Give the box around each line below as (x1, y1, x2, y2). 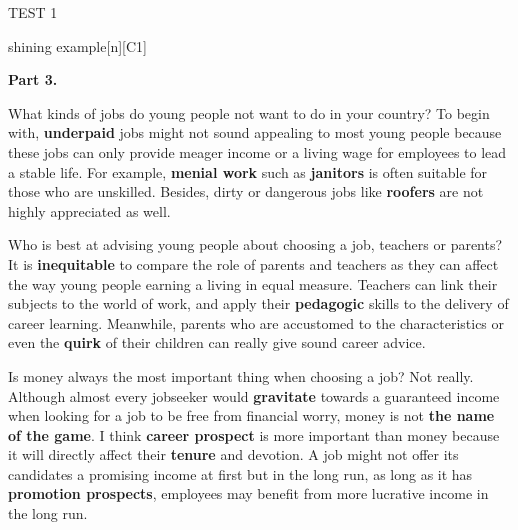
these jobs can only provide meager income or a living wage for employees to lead (8, 141, 507, 162)
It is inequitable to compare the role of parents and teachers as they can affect (8, 253, 499, 274)
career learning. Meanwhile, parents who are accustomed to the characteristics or (8, 312, 505, 333)
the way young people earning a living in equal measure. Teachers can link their (8, 273, 498, 294)
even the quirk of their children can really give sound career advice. (8, 332, 426, 353)
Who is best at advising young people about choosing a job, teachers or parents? (8, 234, 503, 255)
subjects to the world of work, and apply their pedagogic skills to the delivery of (8, 293, 509, 314)
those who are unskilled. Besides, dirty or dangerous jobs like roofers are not (8, 181, 484, 202)
